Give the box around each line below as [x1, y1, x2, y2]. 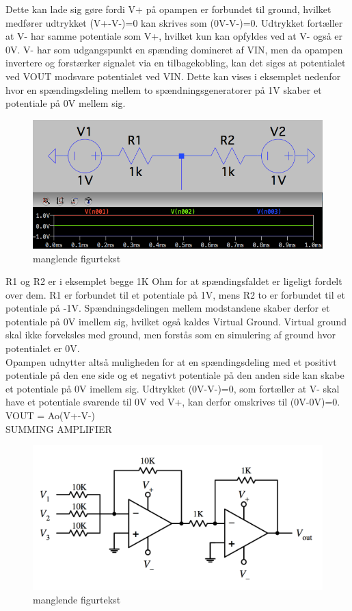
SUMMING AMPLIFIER [5, 421, 112, 436]
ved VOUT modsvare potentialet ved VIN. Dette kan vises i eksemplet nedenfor [5, 68, 341, 83]
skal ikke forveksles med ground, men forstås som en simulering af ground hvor [5, 327, 336, 342]
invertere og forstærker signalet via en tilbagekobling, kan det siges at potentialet [5, 55, 346, 70]
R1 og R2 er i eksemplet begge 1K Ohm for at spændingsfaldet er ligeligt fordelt [5, 274, 342, 288]
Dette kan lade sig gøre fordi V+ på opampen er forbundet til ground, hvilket [5, 2, 331, 16]
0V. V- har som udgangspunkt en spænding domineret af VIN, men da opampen [5, 42, 343, 56]
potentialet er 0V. [5, 341, 80, 356]
